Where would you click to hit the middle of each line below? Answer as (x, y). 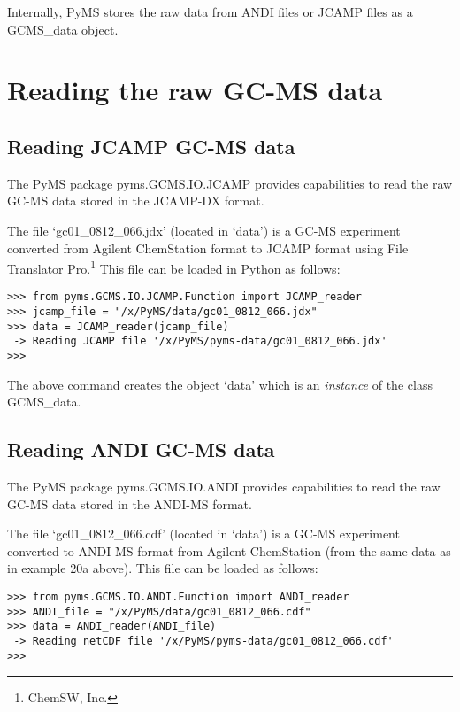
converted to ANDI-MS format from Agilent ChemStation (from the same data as (229, 550)
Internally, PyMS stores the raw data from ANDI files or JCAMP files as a (210, 12)
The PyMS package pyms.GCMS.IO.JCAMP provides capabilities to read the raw (230, 183)
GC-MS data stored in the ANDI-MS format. (130, 503)
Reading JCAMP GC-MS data (151, 146)
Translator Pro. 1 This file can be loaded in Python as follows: (174, 267)
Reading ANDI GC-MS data (141, 449)
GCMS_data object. (63, 29)
